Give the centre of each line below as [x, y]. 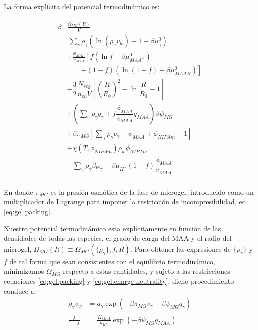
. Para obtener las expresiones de [181, 249]
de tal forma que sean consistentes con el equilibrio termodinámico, [112, 261]
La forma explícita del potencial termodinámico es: [82, 6]
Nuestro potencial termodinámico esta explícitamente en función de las [113, 228]
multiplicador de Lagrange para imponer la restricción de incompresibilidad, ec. [126, 202]
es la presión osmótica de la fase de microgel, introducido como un [152, 192]
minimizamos [24, 271]
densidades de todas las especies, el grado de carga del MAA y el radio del [118, 238]
